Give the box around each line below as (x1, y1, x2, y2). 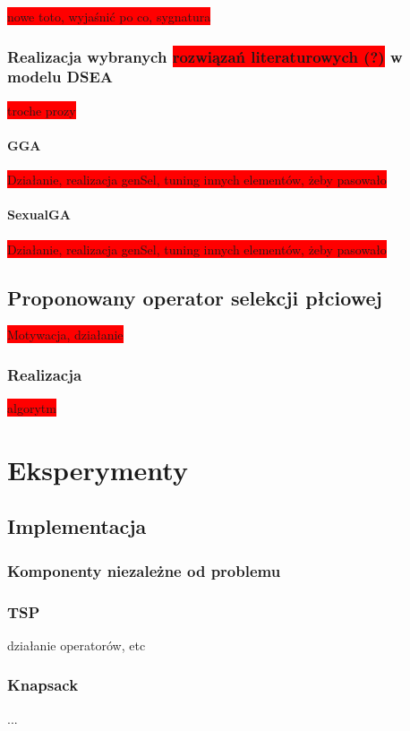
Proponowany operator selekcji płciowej (7, 283, 382, 311)
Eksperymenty (7, 451, 188, 487)
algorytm (7, 399, 56, 417)
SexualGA (7, 205, 71, 224)
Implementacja (7, 512, 147, 540)
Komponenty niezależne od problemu (7, 559, 281, 581)
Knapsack (7, 674, 79, 696)
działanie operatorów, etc (7, 635, 146, 654)
